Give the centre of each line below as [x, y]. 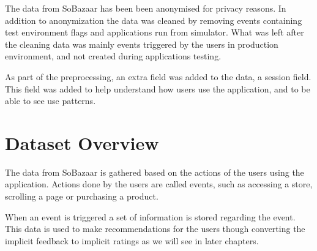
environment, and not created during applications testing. [113, 56]
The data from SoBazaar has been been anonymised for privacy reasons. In [146, 8]
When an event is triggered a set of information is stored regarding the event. [150, 216]
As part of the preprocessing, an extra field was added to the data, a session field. [158, 76]
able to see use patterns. [50, 101]
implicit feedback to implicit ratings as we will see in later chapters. [132, 240]
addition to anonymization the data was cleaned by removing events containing [154, 20]
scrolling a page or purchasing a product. [82, 196]
